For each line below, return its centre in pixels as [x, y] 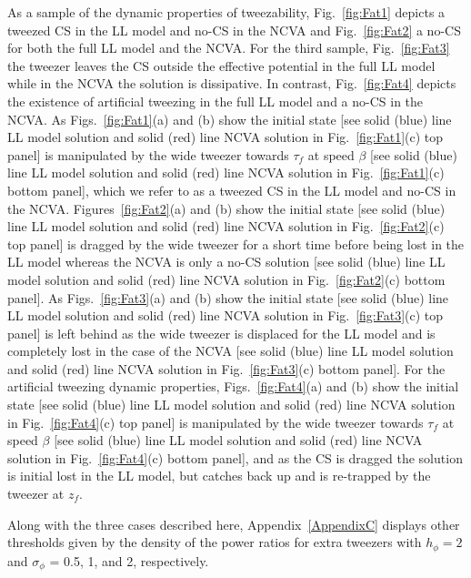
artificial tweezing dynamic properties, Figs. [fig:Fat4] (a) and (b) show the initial [233, 386]
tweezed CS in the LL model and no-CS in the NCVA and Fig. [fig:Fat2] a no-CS [234, 30]
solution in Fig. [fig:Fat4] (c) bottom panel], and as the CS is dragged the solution [235, 457]
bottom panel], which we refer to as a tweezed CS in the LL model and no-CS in [232, 190]
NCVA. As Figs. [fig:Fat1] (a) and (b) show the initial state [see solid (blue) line [230, 119]
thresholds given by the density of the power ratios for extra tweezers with [215, 542]
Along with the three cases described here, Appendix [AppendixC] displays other [234, 524]
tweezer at [36, 494]
